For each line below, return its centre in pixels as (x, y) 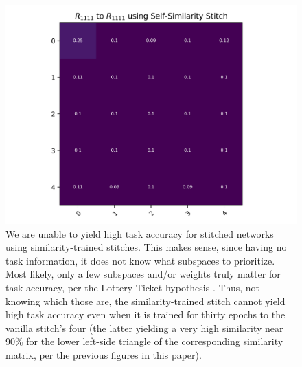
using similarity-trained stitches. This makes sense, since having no (146, 247)
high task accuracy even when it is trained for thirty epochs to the (146, 314)
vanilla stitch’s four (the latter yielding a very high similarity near (144, 327)
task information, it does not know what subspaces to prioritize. (140, 260)
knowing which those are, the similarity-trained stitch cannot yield (146, 301)
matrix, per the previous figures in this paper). (104, 354)
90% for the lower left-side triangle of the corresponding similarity (144, 341)
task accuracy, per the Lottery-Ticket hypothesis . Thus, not (133, 287)
